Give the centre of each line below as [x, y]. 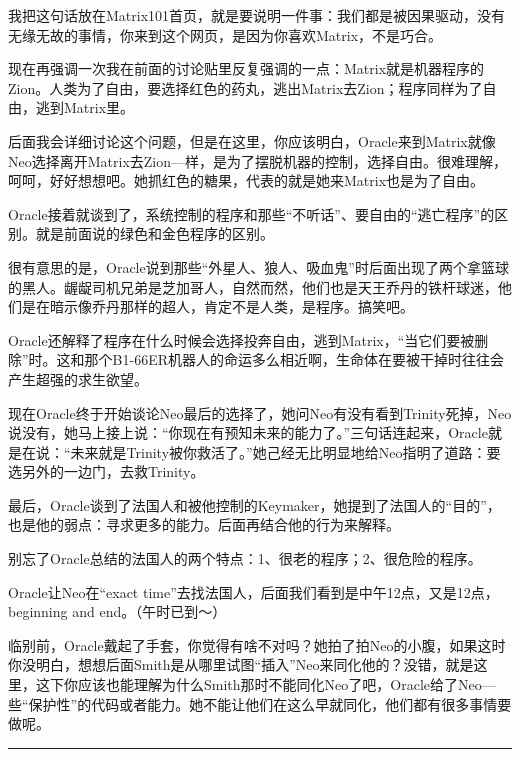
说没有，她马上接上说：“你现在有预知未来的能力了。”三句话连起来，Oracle [248, 432]
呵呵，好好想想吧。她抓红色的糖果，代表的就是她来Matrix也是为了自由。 [246, 180]
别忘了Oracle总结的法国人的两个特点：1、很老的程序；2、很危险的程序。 [245, 558]
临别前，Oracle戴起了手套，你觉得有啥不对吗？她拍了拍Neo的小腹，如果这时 [257, 644]
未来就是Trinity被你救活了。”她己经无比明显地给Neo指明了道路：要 [285, 451]
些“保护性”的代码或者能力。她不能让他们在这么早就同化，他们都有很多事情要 [260, 703]
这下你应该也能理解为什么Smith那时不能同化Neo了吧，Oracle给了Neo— [265, 684]
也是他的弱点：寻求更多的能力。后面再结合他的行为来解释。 [204, 524]
